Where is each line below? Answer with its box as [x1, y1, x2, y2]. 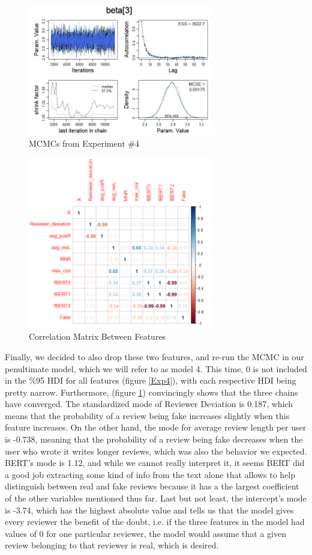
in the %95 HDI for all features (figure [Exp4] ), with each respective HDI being [5, 374, 296, 387]
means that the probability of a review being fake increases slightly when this [5, 409, 290, 422]
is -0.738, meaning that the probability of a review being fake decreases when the [5, 433, 303, 446]
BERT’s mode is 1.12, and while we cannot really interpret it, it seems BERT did [5, 456, 305, 469]
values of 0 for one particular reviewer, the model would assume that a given [5, 527, 287, 539]
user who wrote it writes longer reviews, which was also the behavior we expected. [5, 444, 307, 457]
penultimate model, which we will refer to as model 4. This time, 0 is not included [5, 362, 307, 375]
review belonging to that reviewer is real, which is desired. [5, 539, 219, 551]
